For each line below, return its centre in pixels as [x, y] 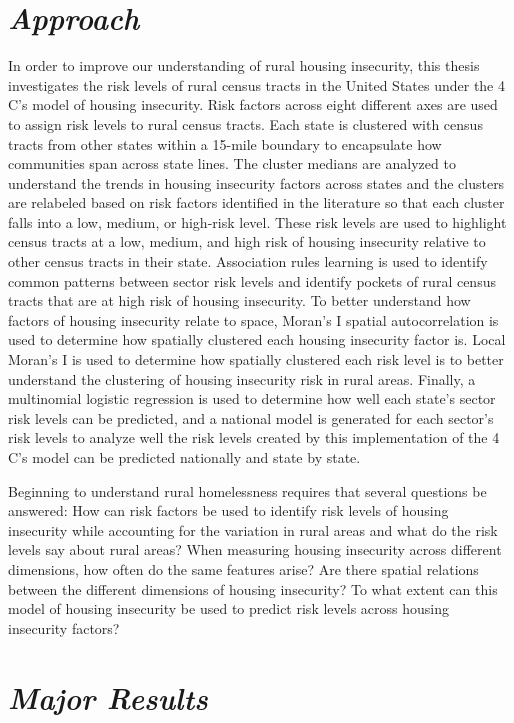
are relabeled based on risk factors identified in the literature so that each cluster [256, 202]
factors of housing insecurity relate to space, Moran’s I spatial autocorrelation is [253, 319]
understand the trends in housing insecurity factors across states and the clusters [256, 182]
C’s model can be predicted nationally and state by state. [184, 457]
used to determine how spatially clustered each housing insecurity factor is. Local [257, 339]
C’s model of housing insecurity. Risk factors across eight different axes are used [253, 104]
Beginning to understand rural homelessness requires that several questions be [247, 490]
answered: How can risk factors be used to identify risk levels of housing [228, 510]
